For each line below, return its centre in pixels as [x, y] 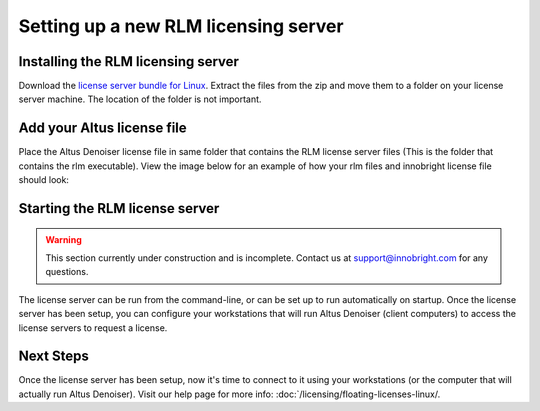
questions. [67, 272]
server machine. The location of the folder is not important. [140, 99]
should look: [44, 180]
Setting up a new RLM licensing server [181, 26]
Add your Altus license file [102, 128]
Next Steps [53, 356]
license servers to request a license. [93, 327]
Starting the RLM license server [119, 208]
